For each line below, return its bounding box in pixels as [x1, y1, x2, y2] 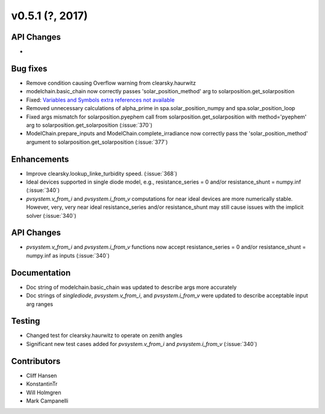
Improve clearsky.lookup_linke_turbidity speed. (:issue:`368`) [26, 170, 178, 177]
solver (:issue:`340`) [26, 212, 76, 219]
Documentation [11, 268, 71, 278]
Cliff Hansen [26, 372, 57, 379]
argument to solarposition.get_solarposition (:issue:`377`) [26, 138, 168, 146]
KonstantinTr [26, 380, 58, 388]
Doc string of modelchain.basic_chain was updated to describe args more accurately [26, 283, 237, 291]
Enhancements [11, 154, 69, 164]
